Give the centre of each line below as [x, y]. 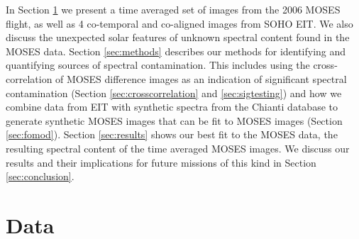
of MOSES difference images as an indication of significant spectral [201, 78]
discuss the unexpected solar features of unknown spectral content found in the [178, 37]
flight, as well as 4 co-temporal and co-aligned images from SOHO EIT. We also [179, 23]
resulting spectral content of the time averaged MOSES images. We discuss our [178, 148]
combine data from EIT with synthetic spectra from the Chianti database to [172, 107]
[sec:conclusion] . [40, 176]
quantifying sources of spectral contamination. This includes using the [158, 65]
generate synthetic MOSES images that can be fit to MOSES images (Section [174, 120]
